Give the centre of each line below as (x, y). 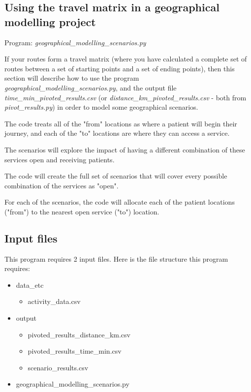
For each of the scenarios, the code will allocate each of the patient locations (120, 202)
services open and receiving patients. (60, 159)
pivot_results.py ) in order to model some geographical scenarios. (101, 107)
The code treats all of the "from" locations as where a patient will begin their (121, 123)
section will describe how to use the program (72, 78)
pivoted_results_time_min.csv (75, 351)
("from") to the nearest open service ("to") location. (82, 211)
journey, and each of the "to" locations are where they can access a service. (117, 133)
